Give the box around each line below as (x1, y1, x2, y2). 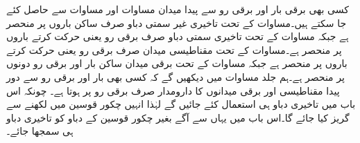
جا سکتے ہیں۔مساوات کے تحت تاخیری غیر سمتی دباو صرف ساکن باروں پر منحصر (6, 15, 347, 30)
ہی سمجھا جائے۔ (6, 124, 74, 138)
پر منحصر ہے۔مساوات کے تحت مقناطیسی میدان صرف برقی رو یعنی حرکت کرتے (6, 42, 342, 57)
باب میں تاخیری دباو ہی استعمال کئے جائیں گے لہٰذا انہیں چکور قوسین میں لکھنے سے (6, 97, 356, 111)
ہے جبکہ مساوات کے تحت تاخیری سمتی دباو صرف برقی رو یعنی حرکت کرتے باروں (6, 29, 349, 44)
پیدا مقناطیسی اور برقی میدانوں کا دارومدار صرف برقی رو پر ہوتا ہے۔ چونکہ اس (6, 83, 340, 97)
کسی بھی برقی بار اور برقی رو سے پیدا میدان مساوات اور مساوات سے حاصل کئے (6, 2, 349, 16)
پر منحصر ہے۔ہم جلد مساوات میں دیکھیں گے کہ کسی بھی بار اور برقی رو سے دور (6, 69, 345, 84)
